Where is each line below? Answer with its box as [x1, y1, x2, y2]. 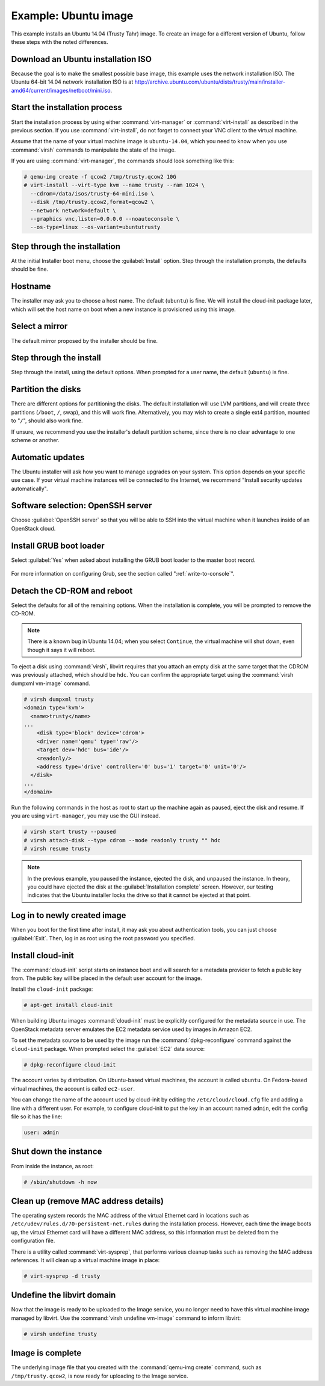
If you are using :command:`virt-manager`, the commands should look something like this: [11, 157, 234, 165]
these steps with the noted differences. [11, 38, 108, 45]
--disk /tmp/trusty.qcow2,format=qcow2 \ [30, 199, 155, 206]
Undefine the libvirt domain [11, 1290, 116, 1301]
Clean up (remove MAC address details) [11, 1196, 164, 1206]
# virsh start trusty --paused [23, 828, 117, 836]
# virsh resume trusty [23, 845, 91, 852]
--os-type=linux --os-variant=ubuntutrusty [30, 224, 161, 231]
